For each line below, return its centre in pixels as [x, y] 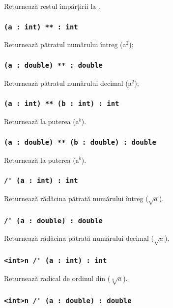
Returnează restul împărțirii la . [52, 6]
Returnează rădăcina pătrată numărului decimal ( [79, 238]
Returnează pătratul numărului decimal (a [68, 83]
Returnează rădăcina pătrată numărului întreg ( [76, 198]
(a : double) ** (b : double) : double [80, 142]
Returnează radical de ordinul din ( [57, 278]
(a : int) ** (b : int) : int [62, 104]
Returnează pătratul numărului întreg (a [65, 44]
